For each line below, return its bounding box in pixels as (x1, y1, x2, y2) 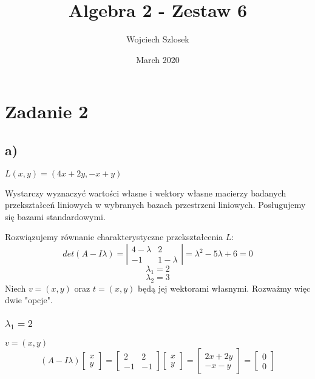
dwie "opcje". (5, 293, 53, 306)
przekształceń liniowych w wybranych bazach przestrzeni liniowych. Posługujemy (5, 198, 306, 211)
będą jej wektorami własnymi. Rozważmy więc (137, 281, 311, 294)
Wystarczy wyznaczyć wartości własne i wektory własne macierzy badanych (5, 186, 286, 199)
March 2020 (136, 53, 180, 65)
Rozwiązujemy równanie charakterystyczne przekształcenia (5, 230, 223, 243)
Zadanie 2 (5, 99, 89, 124)
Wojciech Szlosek (126, 33, 189, 45)
